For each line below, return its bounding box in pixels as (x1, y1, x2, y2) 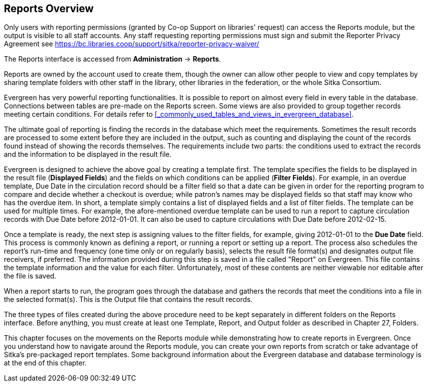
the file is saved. (4, 272, 57, 280)
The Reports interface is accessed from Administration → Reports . (4, 55, 221, 64)
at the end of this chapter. (4, 359, 87, 367)
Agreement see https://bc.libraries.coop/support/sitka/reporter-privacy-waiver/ (4, 40, 259, 48)
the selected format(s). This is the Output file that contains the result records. (4, 295, 253, 304)
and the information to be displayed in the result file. (4, 150, 171, 159)
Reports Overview (4, 2, 94, 15)
